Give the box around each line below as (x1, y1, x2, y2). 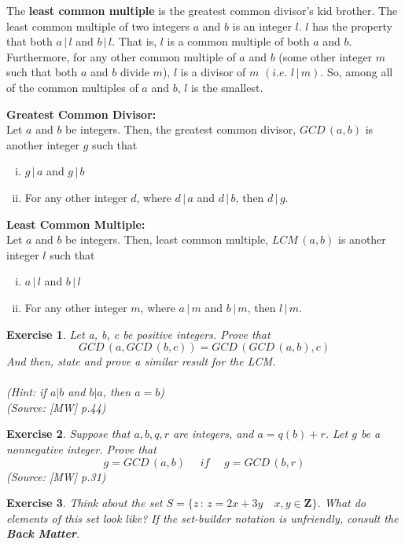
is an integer (232, 17, 292, 34)
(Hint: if (6, 384, 46, 400)
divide (120, 64, 149, 80)
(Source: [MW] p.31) (6, 468, 106, 484)
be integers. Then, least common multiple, (65, 231, 269, 248)
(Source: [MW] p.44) (6, 399, 106, 415)
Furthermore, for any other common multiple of (6, 48, 236, 64)
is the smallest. (191, 79, 263, 95)
